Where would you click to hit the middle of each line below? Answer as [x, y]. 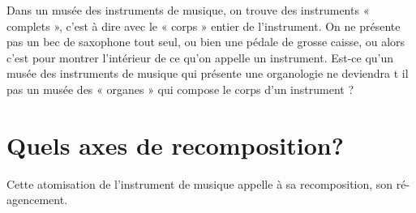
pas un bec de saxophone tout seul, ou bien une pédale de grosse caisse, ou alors [206, 42]
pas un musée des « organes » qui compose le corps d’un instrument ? [180, 89]
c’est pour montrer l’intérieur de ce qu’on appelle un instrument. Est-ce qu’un [200, 57]
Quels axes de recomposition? [175, 145]
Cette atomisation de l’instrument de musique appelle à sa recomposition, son [200, 183]
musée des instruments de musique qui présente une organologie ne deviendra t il [208, 73]
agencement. [37, 200]
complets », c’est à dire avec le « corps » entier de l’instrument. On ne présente [204, 26]
